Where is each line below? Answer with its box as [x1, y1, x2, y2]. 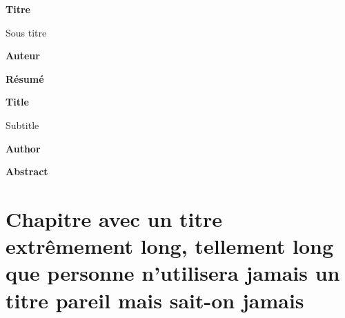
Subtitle [6, 117, 39, 132]
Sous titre [6, 25, 47, 39]
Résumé [6, 71, 44, 86]
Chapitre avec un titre [6, 204, 223, 232]
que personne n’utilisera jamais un [6, 259, 340, 287]
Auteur [6, 48, 40, 63]
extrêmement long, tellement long [6, 232, 334, 260]
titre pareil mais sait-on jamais [6, 286, 304, 314]
